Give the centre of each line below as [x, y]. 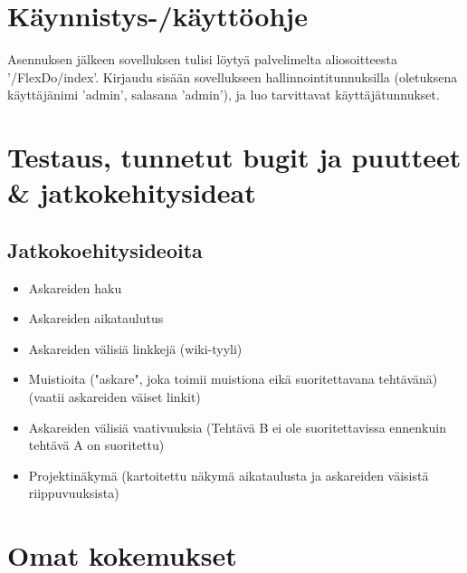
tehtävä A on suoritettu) [96, 445]
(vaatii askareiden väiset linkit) [114, 397]
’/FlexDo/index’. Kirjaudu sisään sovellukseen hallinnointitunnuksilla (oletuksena [233, 76]
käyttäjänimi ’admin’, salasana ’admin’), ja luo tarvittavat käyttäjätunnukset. [224, 95]
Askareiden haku [75, 287]
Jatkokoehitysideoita [105, 249]
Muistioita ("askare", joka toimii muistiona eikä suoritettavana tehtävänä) [233, 379]
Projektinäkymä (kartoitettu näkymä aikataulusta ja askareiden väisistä [229, 475]
